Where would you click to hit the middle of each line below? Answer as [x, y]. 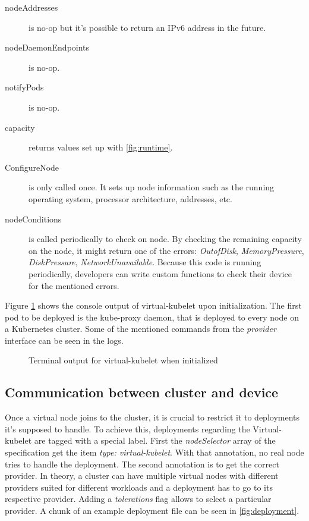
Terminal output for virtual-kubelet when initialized [123, 360]
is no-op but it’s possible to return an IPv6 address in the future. [147, 27]
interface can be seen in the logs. [64, 340]
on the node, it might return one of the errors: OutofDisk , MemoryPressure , [166, 250]
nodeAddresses [31, 7]
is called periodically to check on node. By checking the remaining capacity [165, 239]
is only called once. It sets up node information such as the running [152, 187]
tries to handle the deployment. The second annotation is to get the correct [142, 464]
